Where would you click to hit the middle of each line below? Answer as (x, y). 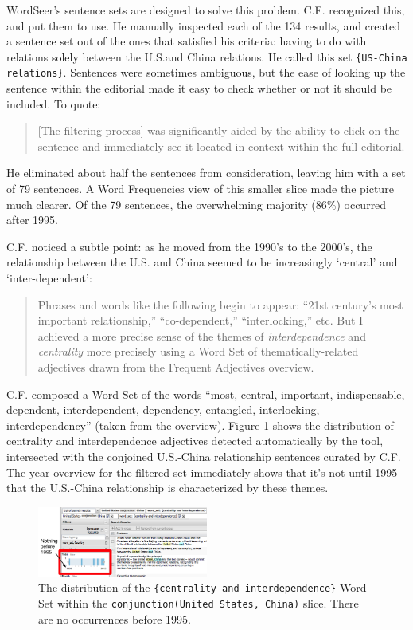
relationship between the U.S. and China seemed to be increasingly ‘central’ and (202, 262)
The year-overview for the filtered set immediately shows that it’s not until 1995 (202, 472)
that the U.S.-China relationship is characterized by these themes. (168, 488)
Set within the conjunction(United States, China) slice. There (199, 603)
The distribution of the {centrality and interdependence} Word (203, 587)
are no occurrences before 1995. (115, 618)
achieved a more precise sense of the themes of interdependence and (202, 335)
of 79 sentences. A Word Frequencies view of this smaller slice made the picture (200, 189)
